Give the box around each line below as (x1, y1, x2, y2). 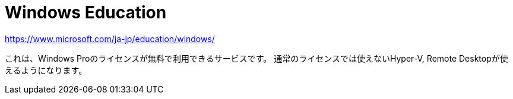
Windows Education (5, 2, 167, 23)
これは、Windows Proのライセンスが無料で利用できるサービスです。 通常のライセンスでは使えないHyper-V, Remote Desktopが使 (5, 53, 508, 63)
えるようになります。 (5, 65, 87, 75)
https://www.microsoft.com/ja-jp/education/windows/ (5, 33, 215, 44)
